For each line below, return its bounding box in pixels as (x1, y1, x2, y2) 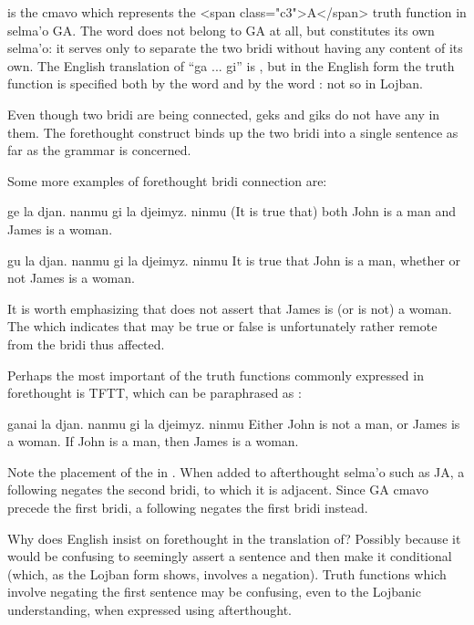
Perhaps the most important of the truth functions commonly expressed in (7, 365, 424, 384)
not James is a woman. (7, 268, 135, 287)
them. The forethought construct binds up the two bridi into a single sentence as (7, 122, 459, 141)
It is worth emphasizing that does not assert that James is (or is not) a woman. (7, 298, 452, 318)
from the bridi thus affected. (7, 334, 165, 353)
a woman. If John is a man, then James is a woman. (7, 432, 299, 451)
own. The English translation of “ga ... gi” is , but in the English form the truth (7, 56, 455, 75)
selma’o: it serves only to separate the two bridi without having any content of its (7, 38, 463, 57)
